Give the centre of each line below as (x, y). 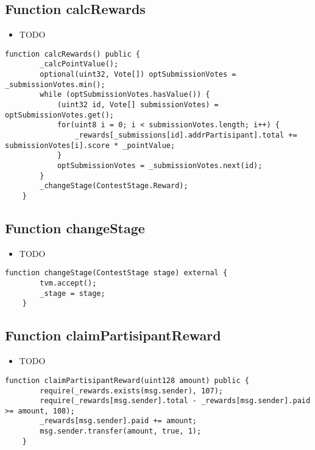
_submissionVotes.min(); (55, 84)
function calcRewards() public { (73, 54)
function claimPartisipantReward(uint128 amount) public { (127, 380)
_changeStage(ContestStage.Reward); (114, 186)
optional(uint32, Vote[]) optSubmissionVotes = (138, 75)
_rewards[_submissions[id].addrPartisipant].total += (186, 135)
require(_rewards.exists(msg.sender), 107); (131, 391)
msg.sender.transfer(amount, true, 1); (121, 431)
